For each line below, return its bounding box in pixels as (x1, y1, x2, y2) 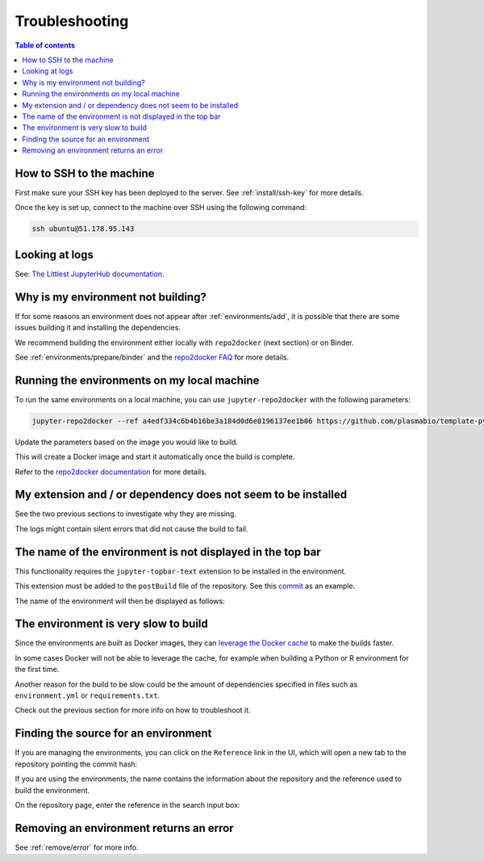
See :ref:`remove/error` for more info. (15, 842, 139, 852)
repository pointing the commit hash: (15, 759, 138, 769)
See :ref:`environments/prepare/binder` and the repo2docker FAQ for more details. (15, 352, 290, 362)
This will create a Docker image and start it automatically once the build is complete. (15, 452, 295, 462)
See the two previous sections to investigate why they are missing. (15, 509, 237, 519)
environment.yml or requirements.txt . (15, 691, 161, 700)
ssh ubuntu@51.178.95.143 (31, 225, 135, 233)
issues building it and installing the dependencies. (15, 323, 181, 333)
